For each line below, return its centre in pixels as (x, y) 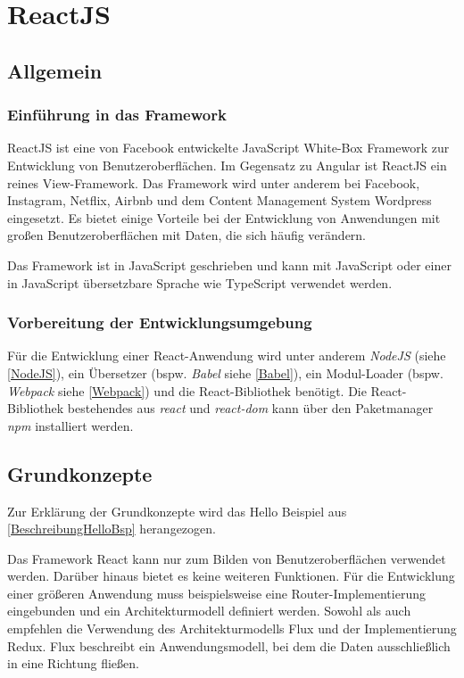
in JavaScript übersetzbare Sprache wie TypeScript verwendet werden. (200, 282)
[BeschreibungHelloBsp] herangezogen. (112, 529)
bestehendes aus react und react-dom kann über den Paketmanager (250, 408)
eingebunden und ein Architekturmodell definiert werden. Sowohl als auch (209, 611)
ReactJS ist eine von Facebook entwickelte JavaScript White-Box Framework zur (228, 148)
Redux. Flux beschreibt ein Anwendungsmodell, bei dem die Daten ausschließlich (229, 645)
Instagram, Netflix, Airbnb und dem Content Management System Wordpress (220, 200)
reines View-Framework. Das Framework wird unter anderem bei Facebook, (214, 182)
